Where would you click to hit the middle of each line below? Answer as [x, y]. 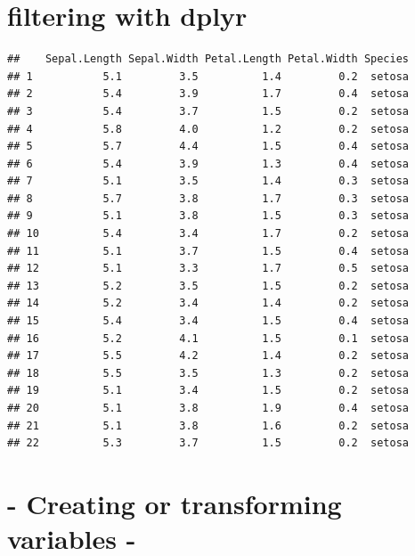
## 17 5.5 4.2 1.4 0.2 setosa [208, 356]
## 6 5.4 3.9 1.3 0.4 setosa [208, 164]
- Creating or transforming [175, 503]
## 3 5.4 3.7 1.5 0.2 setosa [208, 111]
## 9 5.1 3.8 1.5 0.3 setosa [208, 216]
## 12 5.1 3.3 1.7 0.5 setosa [208, 269]
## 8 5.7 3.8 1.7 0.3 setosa [208, 198]
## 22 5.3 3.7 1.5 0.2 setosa [208, 443]
